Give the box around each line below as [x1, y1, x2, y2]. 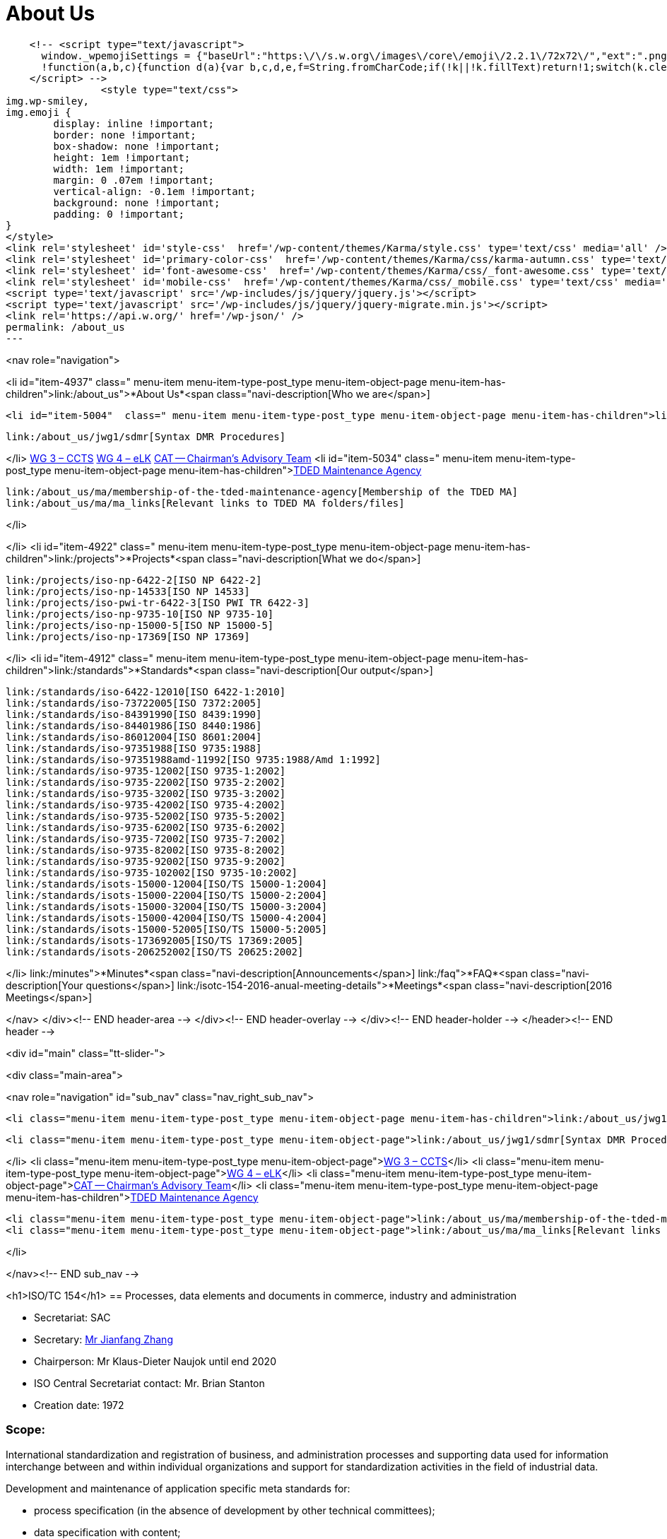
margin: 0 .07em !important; [53, 174, 215, 186]
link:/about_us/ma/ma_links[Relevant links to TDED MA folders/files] [6, 497, 405, 509]
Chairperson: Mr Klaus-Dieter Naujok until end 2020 [34, 1355, 276, 1367]
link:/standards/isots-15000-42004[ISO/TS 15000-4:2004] [6, 912, 328, 924]
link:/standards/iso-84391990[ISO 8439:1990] [6, 708, 262, 720]
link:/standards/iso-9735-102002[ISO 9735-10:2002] [6, 866, 298, 878]
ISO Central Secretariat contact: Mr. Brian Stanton [34, 1376, 265, 1389]
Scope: [6, 1422, 45, 1437]
